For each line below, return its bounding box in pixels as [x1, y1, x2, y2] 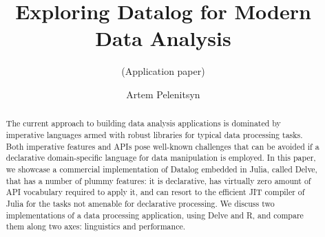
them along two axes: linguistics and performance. [6, 221, 185, 232]
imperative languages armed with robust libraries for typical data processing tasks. [6, 128, 303, 140]
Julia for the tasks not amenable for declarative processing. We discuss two [6, 197, 275, 209]
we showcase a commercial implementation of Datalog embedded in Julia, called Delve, [6, 163, 317, 174]
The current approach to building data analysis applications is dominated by [6, 117, 281, 129]
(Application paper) [121, 64, 205, 78]
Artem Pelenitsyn [126, 87, 200, 101]
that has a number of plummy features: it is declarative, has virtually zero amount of [6, 174, 311, 186]
